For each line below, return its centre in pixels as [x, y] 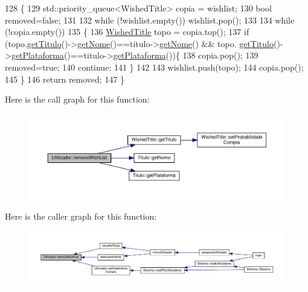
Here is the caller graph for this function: [81, 216]
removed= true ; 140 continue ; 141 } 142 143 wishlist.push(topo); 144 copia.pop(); [154, 67]
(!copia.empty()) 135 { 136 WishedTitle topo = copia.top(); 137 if [127, 32]
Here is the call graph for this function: [77, 99]
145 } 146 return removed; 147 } [65, 79]
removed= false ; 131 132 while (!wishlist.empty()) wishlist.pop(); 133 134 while [150, 20]
